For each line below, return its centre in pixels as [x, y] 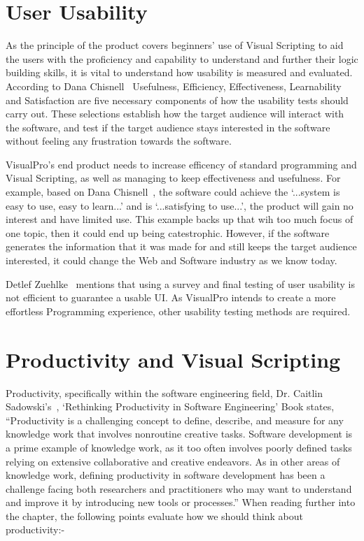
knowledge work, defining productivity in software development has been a [166, 475]
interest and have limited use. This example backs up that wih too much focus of [180, 219]
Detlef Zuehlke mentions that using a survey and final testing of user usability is [180, 283]
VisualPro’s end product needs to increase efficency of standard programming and [181, 164]
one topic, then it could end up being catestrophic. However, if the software [168, 232]
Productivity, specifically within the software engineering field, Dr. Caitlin [164, 392]
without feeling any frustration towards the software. [119, 141]
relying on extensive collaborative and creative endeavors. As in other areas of [173, 461]
